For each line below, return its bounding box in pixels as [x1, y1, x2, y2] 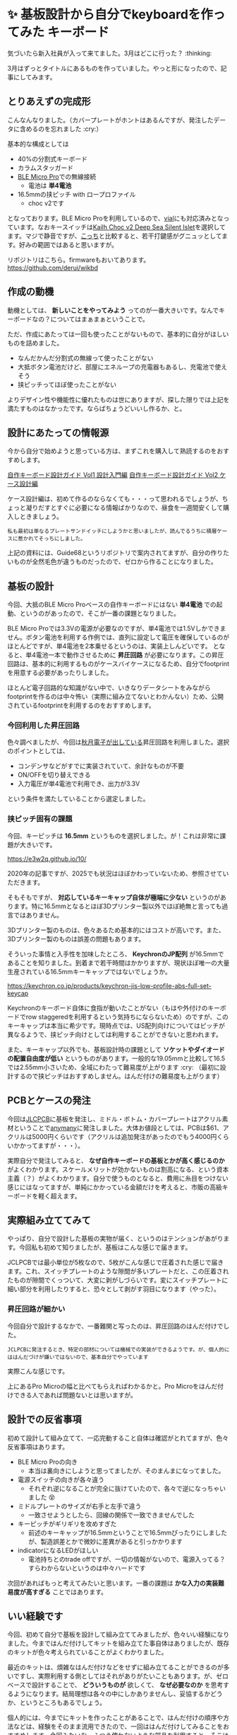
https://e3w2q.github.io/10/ [7, 854, 87, 863]
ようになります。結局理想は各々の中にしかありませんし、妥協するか [13, 1690, 211, 1698]
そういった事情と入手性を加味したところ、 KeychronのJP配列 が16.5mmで [7, 949, 224, 958]
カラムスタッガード [17, 164, 74, 172]
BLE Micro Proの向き [17, 1458, 78, 1466]
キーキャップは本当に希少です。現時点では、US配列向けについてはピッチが [7, 1021, 226, 1030]
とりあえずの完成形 [7, 96, 91, 108]
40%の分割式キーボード [17, 154, 88, 163]
